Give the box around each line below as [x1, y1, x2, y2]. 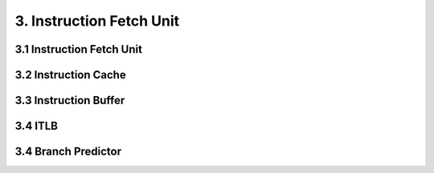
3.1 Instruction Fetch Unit [14, 42, 142, 56]
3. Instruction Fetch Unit [14, 12, 180, 30]
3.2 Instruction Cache [14, 68, 126, 82]
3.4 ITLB [14, 119, 58, 133]
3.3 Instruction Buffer [14, 94, 125, 107]
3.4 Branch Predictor [14, 145, 122, 159]
